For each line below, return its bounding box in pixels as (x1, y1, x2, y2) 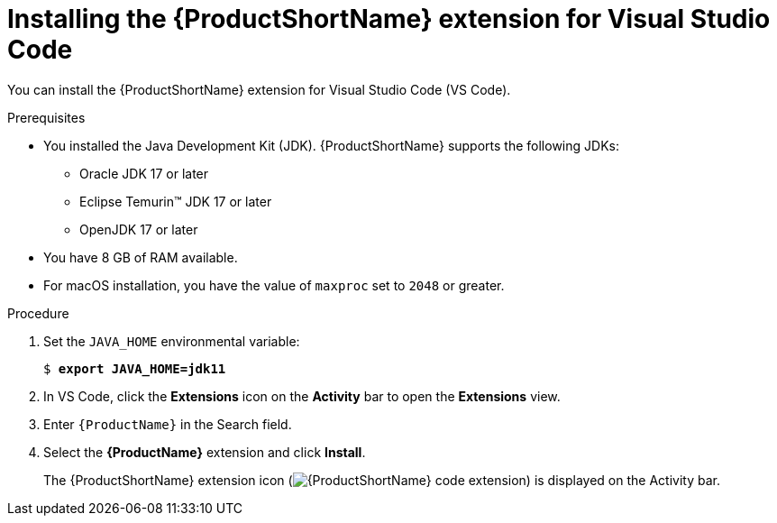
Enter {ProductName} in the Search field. (43, 416, 292, 432)
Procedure (7, 305, 69, 321)
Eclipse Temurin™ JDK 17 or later (79, 193, 272, 209)
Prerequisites (7, 109, 86, 125)
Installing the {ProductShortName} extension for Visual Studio (7, 4, 771, 34)
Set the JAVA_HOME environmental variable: (43, 333, 300, 349)
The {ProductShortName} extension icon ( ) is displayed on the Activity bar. (43, 472, 720, 488)
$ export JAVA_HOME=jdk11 (43, 361, 226, 376)
